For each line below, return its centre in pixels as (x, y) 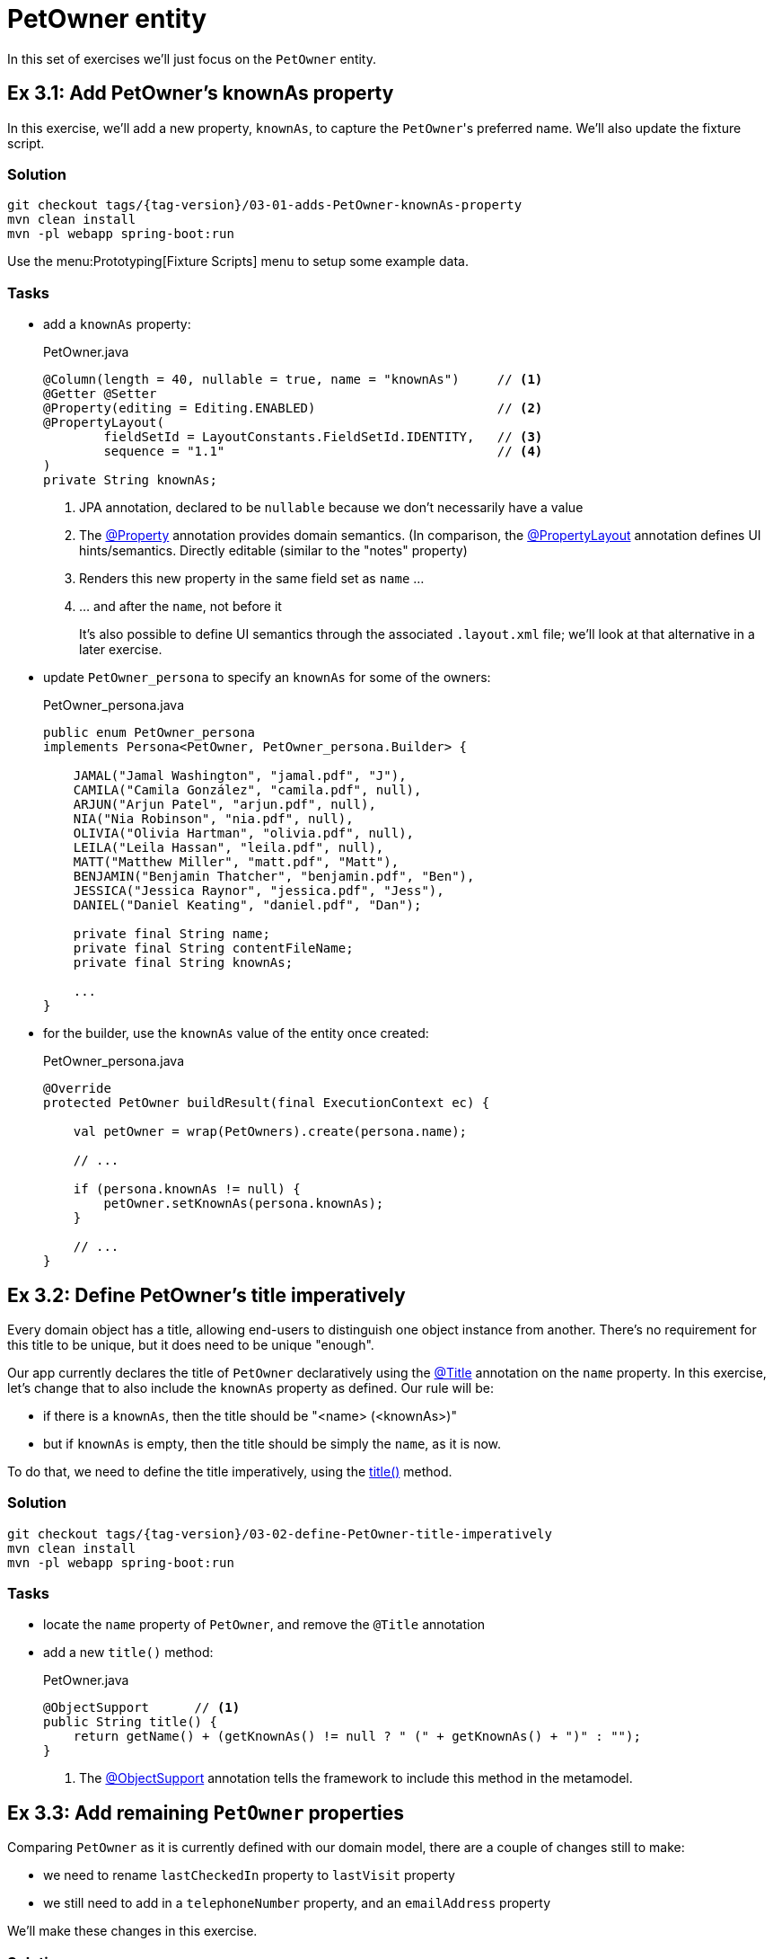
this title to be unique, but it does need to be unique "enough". (191, 1344)
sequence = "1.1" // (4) (323, 452)
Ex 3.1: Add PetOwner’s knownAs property (201, 93)
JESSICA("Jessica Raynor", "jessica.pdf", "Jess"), (259, 891)
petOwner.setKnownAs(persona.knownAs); (244, 1204)
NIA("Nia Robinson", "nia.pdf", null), (213, 819)
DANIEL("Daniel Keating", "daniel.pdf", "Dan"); (247, 905)
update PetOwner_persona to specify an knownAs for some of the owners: (267, 678)
